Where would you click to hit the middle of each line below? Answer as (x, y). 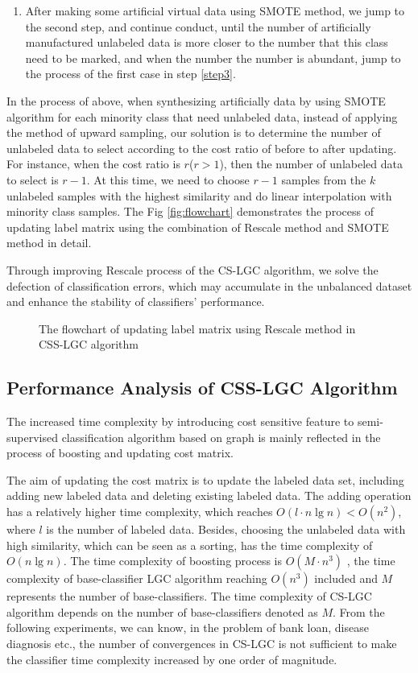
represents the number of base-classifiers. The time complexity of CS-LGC (189, 596)
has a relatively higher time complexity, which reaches (140, 512)
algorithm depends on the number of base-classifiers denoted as (162, 611)
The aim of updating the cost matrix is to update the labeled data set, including (205, 479)
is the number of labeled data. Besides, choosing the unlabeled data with (226, 529)
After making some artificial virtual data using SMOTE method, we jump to (215, 10)
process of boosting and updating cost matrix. (120, 453)
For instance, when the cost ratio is (93, 164)
